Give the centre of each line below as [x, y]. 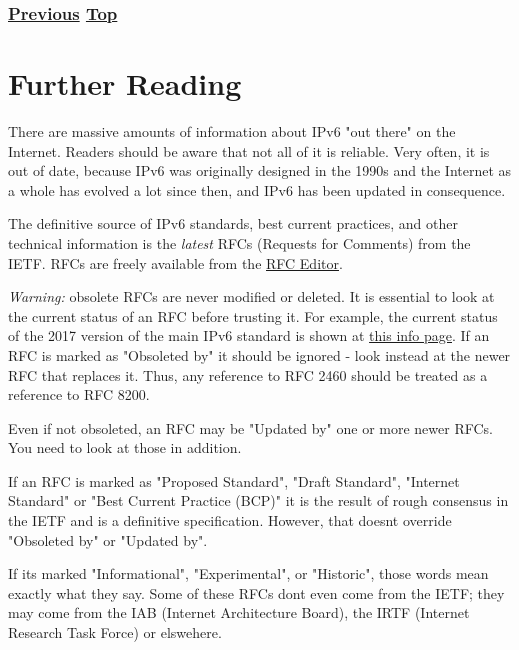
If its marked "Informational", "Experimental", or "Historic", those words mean [248, 573]
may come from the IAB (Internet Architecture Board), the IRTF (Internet [239, 612]
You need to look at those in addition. [125, 447]
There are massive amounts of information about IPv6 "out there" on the [232, 130]
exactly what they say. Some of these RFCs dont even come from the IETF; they [256, 592]
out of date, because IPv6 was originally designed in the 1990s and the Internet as [260, 170]
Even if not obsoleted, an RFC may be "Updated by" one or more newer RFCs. [250, 427]
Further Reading [125, 83]
